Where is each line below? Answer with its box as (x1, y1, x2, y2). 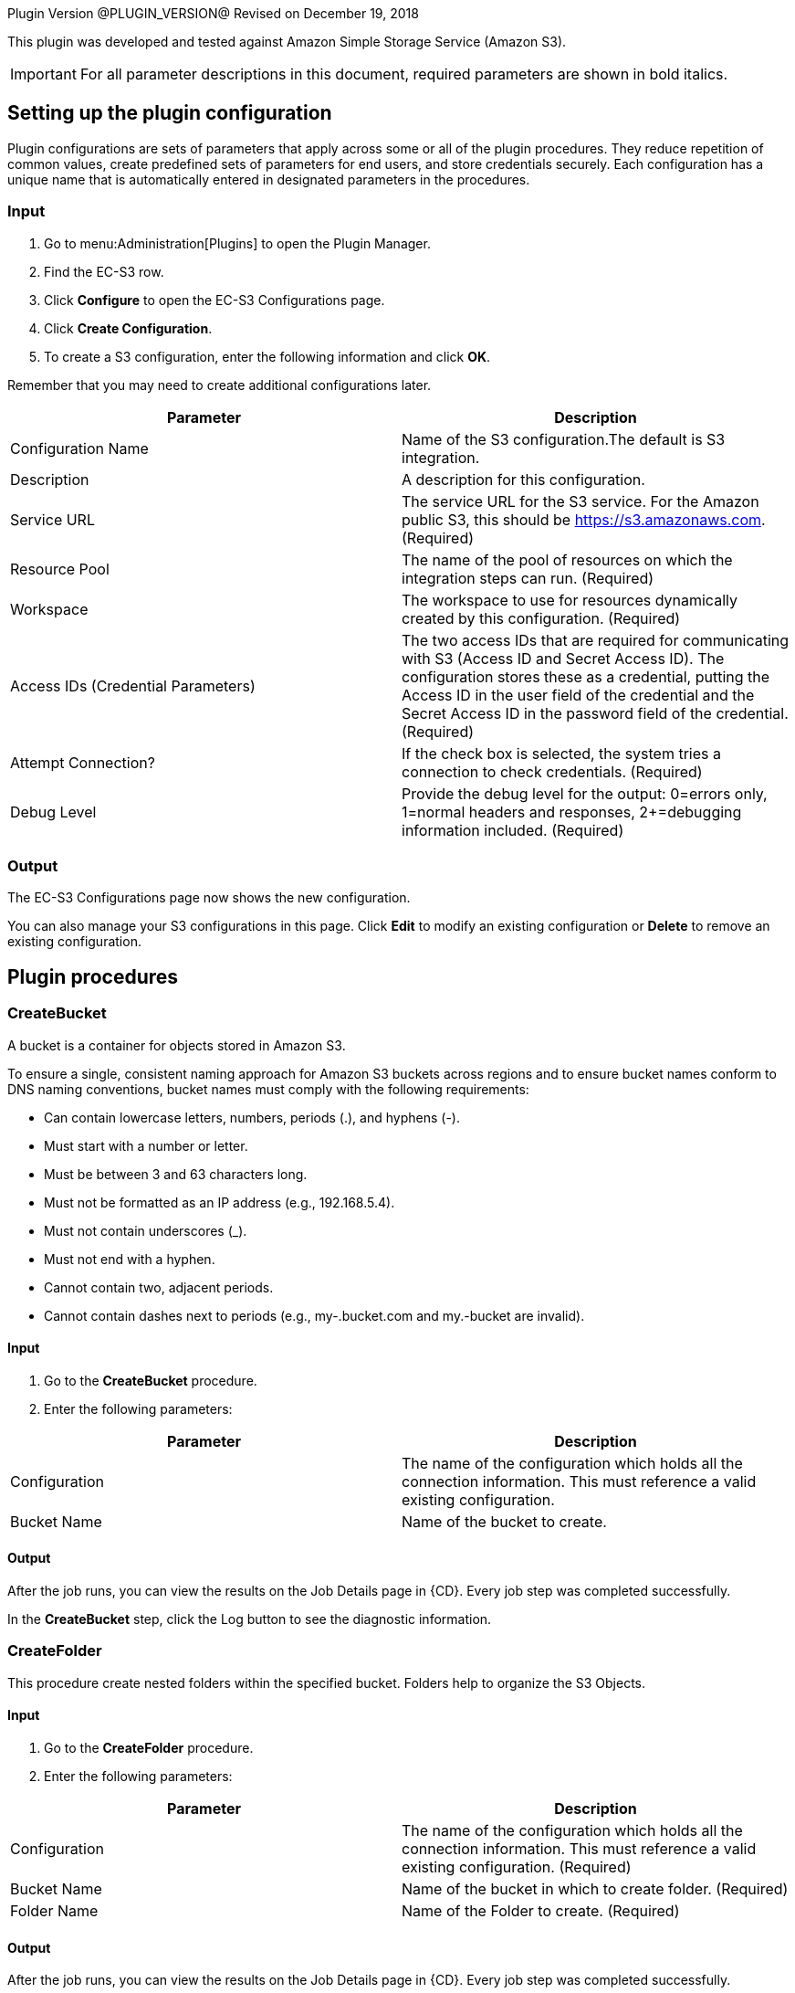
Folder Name (10, 1901, 99, 1920)
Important (10, 65, 77, 83)
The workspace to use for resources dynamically (402, 590, 737, 609)
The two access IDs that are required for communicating (402, 630, 790, 649)
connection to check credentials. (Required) (402, 762, 703, 781)
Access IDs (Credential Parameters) (10, 676, 256, 695)
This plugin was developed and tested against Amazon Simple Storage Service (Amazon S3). (7, 34, 567, 49)
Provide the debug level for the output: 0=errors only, (402, 784, 768, 803)
